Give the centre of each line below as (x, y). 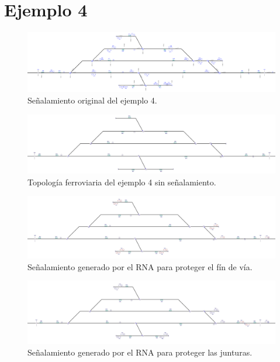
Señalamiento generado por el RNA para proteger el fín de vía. (140, 266)
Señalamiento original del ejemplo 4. (92, 100)
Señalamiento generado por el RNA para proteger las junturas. (140, 352)
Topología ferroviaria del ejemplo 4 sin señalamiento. (122, 182)
